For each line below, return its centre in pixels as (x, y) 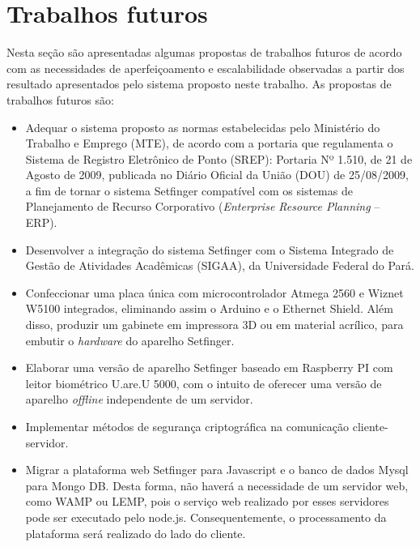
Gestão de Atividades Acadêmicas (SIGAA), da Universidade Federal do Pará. (220, 265)
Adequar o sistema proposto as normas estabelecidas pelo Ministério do (203, 127)
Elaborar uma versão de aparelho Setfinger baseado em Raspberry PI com (209, 368)
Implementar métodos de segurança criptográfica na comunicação (187, 426)
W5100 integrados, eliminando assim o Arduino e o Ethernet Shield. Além (209, 308)
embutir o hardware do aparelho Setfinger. (130, 340)
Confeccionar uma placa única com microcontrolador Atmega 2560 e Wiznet (214, 292)
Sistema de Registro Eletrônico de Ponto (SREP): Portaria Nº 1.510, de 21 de (219, 158)
